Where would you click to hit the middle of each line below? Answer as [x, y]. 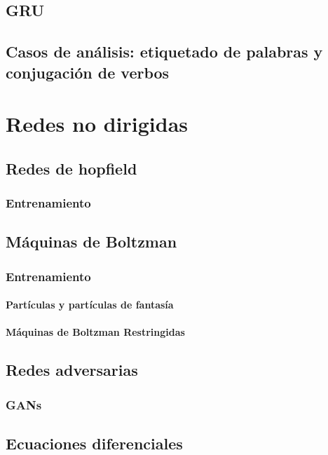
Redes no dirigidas [97, 124]
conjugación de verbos [88, 72]
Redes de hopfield [71, 168]
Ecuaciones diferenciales [94, 443]
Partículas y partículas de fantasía [90, 305]
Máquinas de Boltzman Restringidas [95, 332]
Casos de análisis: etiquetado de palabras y [164, 52]
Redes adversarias [72, 370]
